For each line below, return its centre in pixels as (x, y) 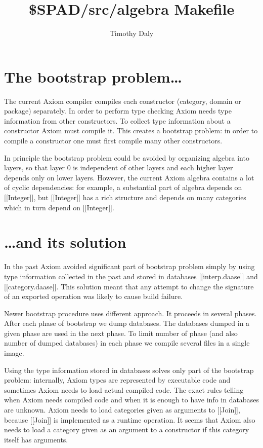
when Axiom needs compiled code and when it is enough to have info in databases (131, 400)
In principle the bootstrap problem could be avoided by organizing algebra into (127, 157)
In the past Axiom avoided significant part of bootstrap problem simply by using (129, 266)
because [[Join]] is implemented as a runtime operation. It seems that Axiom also (130, 419)
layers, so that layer (34, 167)
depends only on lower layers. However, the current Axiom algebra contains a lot (129, 177)
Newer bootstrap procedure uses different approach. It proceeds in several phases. (130, 313)
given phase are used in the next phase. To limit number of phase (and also (121, 333)
